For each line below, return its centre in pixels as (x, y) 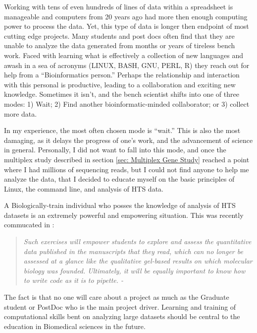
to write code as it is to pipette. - (74, 280)
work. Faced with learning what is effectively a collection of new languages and (124, 55)
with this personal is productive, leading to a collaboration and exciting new (120, 84)
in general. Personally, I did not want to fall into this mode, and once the (115, 150)
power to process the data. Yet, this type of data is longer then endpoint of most (127, 26)
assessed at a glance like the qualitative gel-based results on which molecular (138, 261)
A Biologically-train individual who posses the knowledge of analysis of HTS (120, 205)
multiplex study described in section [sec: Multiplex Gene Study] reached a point (127, 159)
